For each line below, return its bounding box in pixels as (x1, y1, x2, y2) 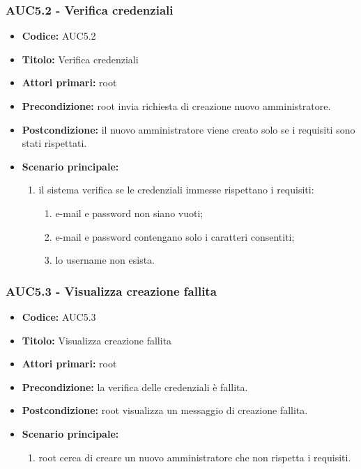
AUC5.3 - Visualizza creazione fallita (6, 282, 217, 299)
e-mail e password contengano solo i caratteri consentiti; (55, 229, 295, 244)
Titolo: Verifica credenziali (22, 51, 139, 66)
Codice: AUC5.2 (22, 29, 96, 43)
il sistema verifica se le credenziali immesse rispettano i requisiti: (38, 182, 314, 197)
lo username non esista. (55, 253, 155, 267)
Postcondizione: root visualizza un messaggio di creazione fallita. (22, 403, 308, 418)
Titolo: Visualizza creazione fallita (22, 333, 172, 347)
